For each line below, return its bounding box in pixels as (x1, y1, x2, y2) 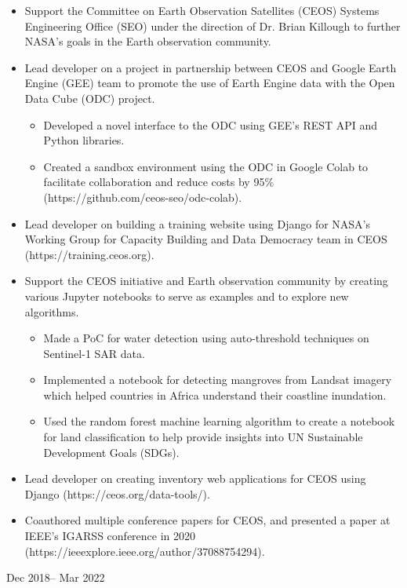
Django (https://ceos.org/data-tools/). (24, 485, 210, 502)
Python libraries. (43, 132, 125, 148)
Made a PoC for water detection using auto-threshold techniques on (43, 330, 369, 346)
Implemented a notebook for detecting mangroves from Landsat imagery (43, 371, 392, 388)
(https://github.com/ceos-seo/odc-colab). (43, 188, 242, 205)
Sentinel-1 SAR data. (43, 345, 145, 361)
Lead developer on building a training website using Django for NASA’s (24, 215, 371, 232)
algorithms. (24, 303, 79, 320)
